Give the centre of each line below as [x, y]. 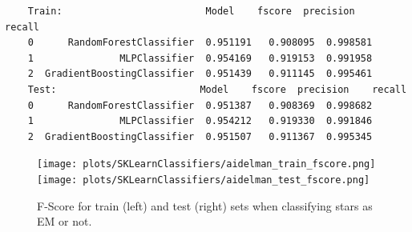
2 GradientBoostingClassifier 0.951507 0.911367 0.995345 [200, 136]
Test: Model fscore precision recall [217, 89]
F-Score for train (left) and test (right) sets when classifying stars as [205, 205]
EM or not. [65, 221]
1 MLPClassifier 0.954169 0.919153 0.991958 [200, 58]
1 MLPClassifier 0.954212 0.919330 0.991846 [200, 121]
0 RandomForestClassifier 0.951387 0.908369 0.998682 [200, 105]
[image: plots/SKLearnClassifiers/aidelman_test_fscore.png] [204, 180]
